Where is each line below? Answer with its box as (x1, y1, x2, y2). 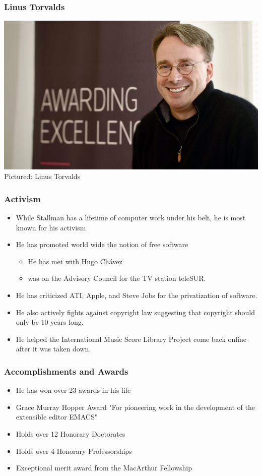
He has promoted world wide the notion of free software (16, 239, 188, 250)
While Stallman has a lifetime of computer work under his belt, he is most (16, 212, 246, 223)
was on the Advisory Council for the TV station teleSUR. (28, 273, 206, 283)
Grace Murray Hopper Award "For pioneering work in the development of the (16, 401, 255, 412)
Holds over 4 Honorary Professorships (16, 445, 132, 456)
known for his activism (16, 222, 86, 232)
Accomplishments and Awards (4, 365, 128, 377)
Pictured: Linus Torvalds (4, 171, 81, 182)
